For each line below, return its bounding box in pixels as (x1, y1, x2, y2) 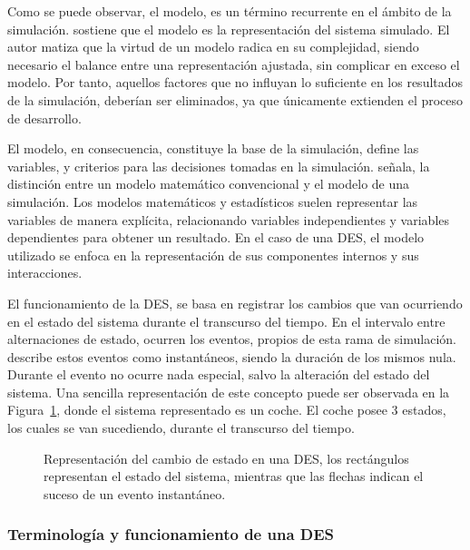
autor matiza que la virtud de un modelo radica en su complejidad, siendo (7, 37, 419, 56)
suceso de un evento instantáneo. (44, 484, 226, 503)
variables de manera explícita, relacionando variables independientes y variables (7, 210, 450, 229)
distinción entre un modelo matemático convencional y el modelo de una (7, 174, 410, 193)
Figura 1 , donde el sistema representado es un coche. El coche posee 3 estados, (7, 400, 446, 419)
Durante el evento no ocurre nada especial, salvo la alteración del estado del (7, 365, 430, 384)
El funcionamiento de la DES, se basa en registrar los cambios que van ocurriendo (7, 293, 463, 312)
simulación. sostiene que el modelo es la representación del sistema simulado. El (7, 19, 450, 38)
